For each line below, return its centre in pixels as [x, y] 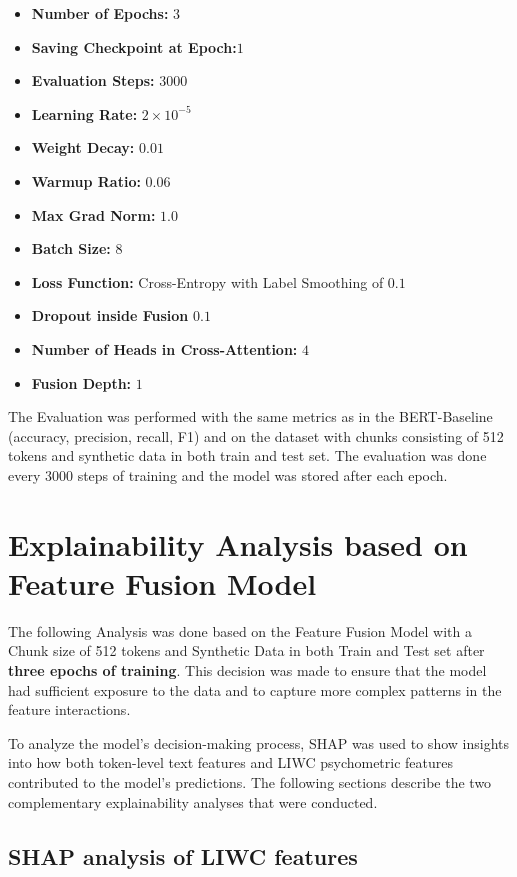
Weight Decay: [83, 147]
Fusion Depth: [81, 382]
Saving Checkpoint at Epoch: [134, 46]
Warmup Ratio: [86, 180]
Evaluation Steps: [93, 80]
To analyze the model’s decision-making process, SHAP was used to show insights [258, 742]
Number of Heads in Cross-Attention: [164, 348]
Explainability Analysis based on [238, 543]
